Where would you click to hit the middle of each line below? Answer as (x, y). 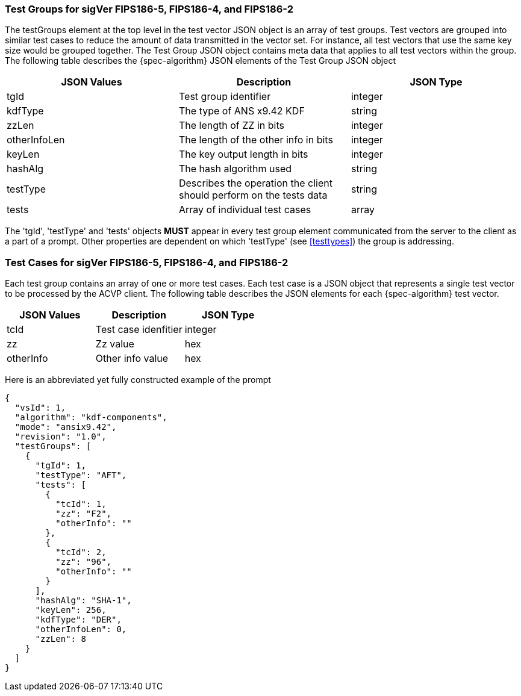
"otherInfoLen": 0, (81, 629)
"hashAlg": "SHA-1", (83, 601)
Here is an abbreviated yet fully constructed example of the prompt (138, 380)
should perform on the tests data (253, 195)
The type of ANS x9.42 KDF (242, 111)
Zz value (115, 344)
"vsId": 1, (40, 408)
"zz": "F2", (84, 514)
